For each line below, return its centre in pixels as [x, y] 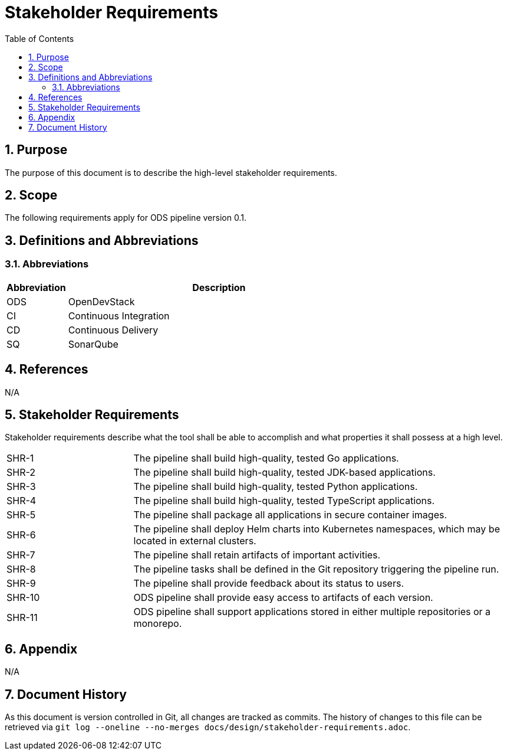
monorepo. [158, 624]
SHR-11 [22, 618]
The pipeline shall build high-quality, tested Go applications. [266, 458]
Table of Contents [39, 38]
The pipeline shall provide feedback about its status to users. [269, 584]
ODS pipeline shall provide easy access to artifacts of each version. [283, 598]
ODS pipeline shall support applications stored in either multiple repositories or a [312, 612]
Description [219, 287]
